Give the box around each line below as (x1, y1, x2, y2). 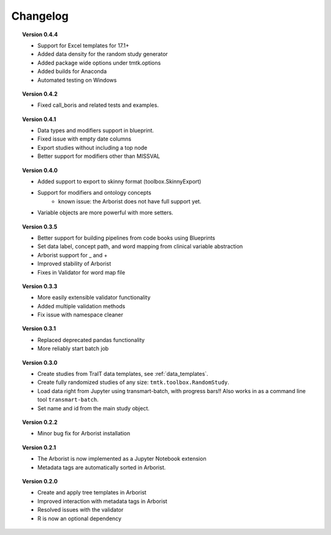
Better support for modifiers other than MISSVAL (37, 152, 161, 160)
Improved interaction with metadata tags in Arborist (37, 498, 168, 505)
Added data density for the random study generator (37, 50, 168, 58)
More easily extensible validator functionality (37, 294, 151, 301)
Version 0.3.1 (22, 325, 56, 332)
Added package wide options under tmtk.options (37, 59, 161, 66)
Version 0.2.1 (22, 443, 56, 451)
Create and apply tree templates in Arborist (37, 489, 146, 496)
